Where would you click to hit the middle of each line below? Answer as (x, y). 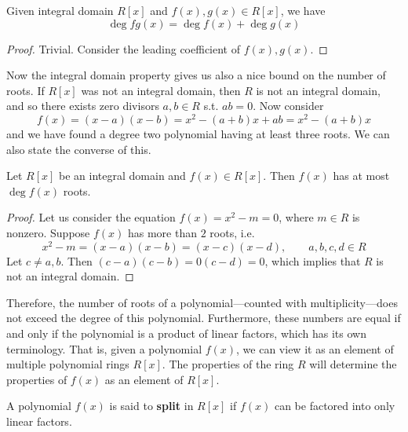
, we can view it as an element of (315, 348)
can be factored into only (335, 406)
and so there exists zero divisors (83, 106)
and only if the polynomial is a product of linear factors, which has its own (186, 333)
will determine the (353, 364)
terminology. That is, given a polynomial (104, 348)
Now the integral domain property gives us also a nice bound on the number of (196, 75)
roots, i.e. (232, 233)
